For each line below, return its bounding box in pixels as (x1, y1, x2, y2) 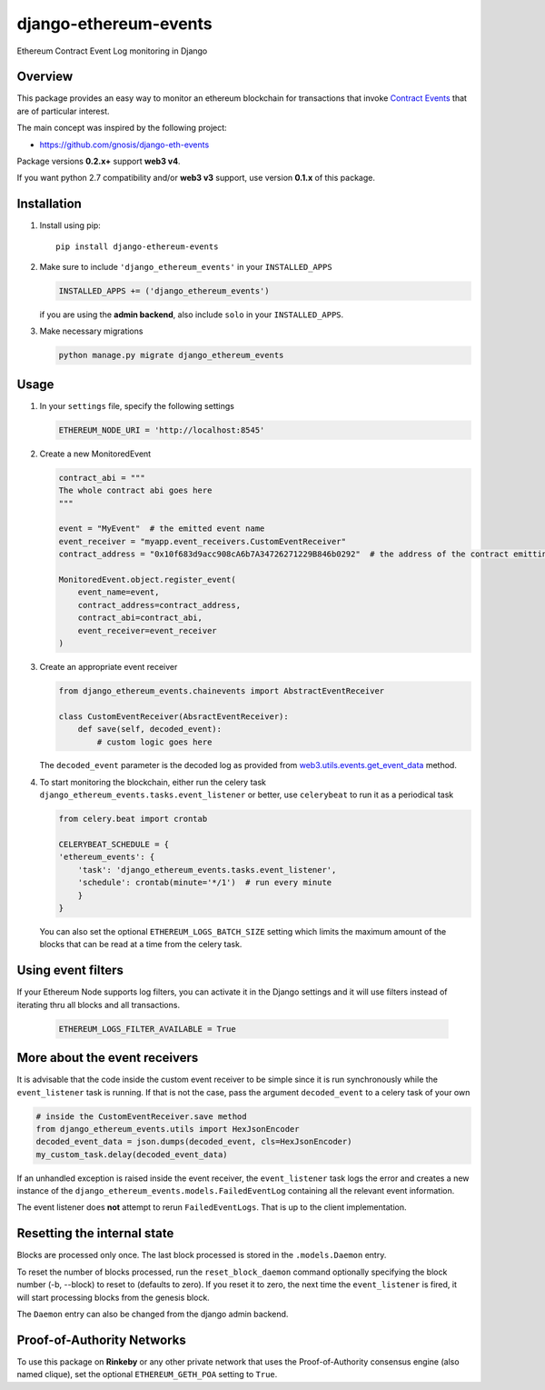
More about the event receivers (16, 1050, 199, 1065)
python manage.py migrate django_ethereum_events (58, 350, 284, 361)
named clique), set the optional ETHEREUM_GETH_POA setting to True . (16, 1369, 278, 1380)
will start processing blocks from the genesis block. (16, 1292, 211, 1303)
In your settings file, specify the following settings (39, 400, 235, 411)
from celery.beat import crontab (58, 814, 208, 825)
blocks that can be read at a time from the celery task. (39, 939, 243, 950)
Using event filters (16, 963, 124, 978)
